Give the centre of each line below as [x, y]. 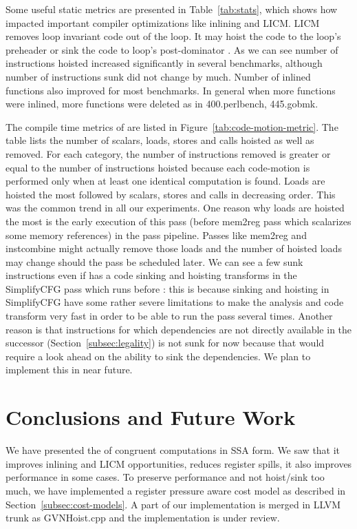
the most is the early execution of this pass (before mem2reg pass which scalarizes [178, 221]
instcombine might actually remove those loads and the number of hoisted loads [174, 248]
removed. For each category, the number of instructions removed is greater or [168, 153]
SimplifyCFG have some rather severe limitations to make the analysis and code [175, 302]
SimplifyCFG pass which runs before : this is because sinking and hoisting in [167, 288]
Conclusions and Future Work [151, 417]
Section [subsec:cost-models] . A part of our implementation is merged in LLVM [173, 504]
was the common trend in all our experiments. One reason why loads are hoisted [175, 208]
